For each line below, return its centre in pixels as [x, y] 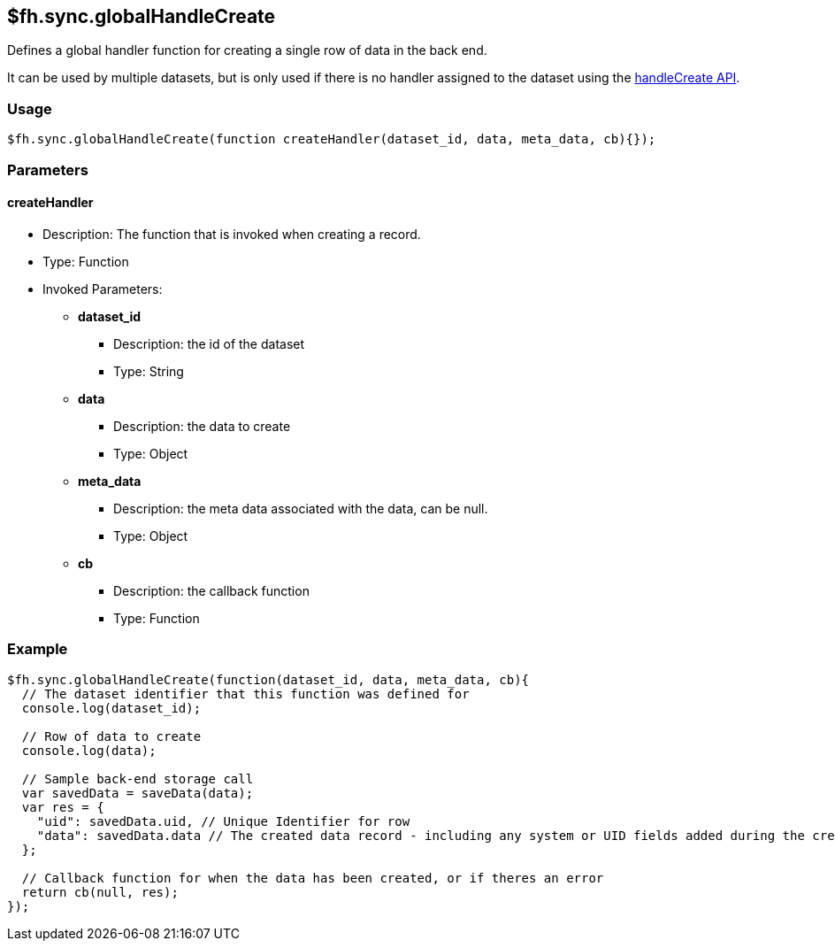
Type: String [149, 371]
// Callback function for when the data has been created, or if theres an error [313, 878]
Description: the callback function [211, 590]
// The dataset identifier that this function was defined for [245, 694]
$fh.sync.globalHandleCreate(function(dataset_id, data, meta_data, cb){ [268, 679]
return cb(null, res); [100, 892]
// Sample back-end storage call [138, 778]
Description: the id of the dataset [209, 343]
